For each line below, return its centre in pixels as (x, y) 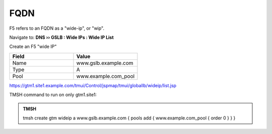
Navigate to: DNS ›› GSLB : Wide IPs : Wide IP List (61, 37)
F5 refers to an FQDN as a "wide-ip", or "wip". (57, 28)
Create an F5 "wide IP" (33, 47)
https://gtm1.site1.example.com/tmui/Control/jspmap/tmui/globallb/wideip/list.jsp (93, 85)
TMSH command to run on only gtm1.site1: (53, 95)
